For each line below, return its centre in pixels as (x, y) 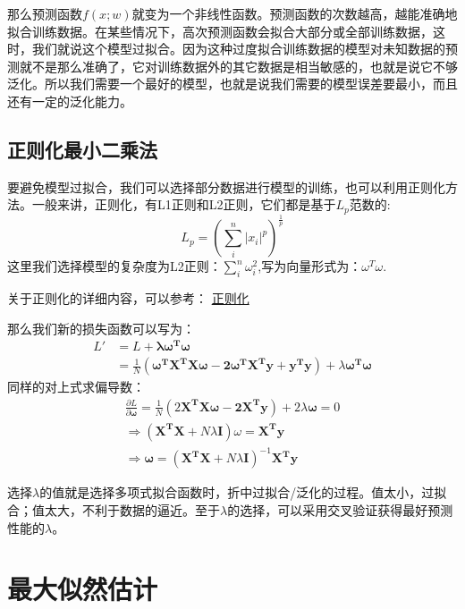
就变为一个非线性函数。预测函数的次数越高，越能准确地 (295, 13)
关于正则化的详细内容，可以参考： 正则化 (128, 297)
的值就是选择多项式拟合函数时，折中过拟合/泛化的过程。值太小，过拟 (243, 492)
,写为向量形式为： (310, 266)
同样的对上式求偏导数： (76, 387)
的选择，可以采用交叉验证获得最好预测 (340, 510)
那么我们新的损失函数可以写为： (101, 328)
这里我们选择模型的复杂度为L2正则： (114, 266)
